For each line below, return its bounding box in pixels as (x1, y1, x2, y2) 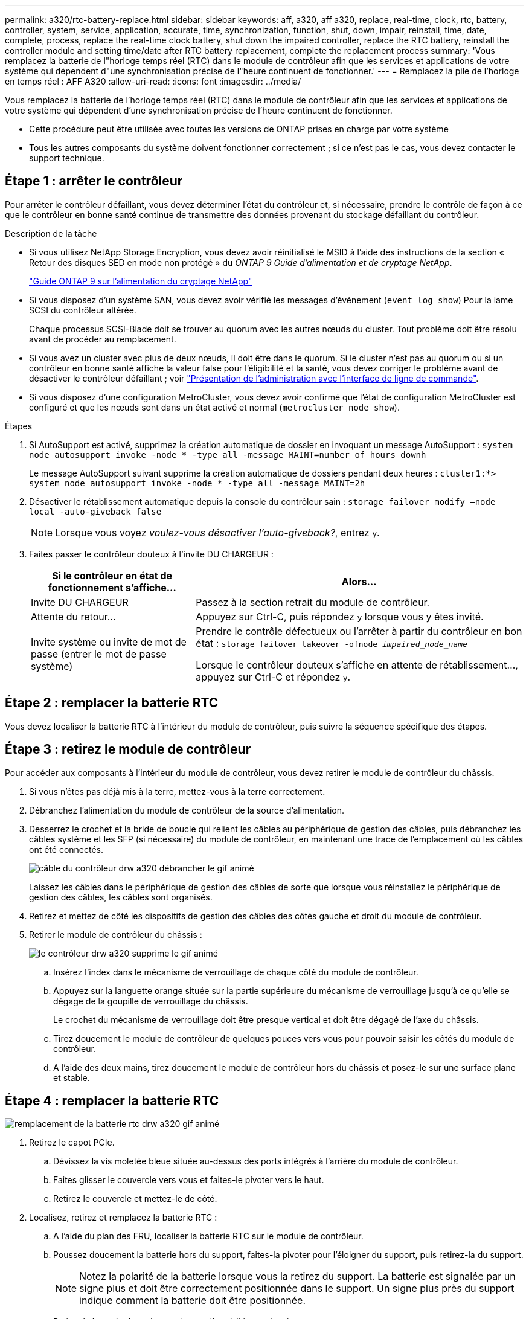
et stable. (53, 1072, 90, 1083)
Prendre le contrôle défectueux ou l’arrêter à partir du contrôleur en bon (196, 624, 522, 637)
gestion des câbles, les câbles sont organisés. (29, 891, 213, 902)
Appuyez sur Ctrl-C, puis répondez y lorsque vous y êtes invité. (196, 610, 484, 623)
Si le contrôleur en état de (52, 569, 172, 582)
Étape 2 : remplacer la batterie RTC (5, 695, 219, 711)
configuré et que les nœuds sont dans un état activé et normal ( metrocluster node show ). (29, 402, 400, 412)
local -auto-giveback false (29, 506, 162, 516)
